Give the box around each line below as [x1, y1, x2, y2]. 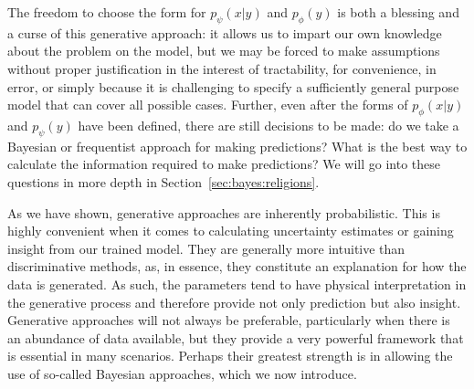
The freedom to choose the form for [7, 3, 206, 21]
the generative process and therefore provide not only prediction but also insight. [7, 292, 461, 311]
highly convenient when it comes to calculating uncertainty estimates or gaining [7, 221, 454, 240]
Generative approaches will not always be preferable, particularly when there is [7, 310, 450, 330]
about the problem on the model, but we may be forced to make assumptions [7, 41, 440, 60]
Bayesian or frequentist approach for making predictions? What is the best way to [7, 136, 468, 155]
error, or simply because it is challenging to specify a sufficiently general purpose [7, 77, 459, 96]
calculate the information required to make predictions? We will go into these [7, 154, 440, 173]
